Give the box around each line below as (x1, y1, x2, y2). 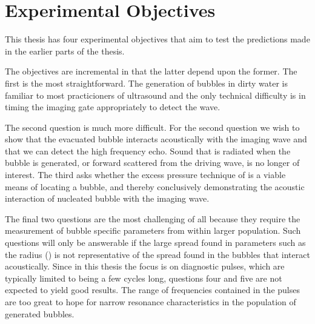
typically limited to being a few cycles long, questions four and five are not (5, 271, 282, 284)
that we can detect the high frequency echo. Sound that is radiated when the (5, 144, 291, 157)
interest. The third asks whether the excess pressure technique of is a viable (5, 168, 286, 181)
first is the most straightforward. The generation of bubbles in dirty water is (5, 76, 288, 89)
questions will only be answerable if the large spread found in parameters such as (5, 236, 306, 249)
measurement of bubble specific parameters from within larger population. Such (5, 224, 301, 237)
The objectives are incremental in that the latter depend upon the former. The (5, 65, 297, 78)
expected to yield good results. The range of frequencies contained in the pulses (5, 283, 300, 296)
